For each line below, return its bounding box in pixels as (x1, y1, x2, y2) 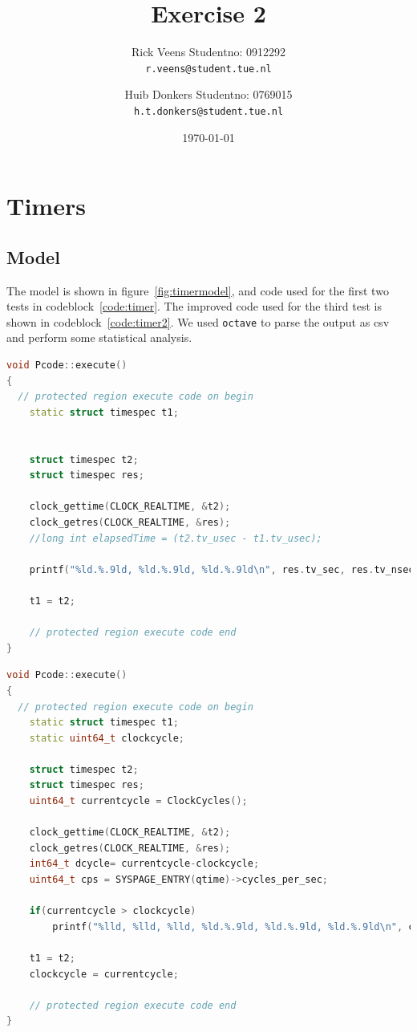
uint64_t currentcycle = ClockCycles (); (29, 795, 248, 807)
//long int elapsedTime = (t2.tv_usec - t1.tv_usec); (29, 532, 322, 544)
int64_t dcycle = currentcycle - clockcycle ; (29, 858, 260, 870)
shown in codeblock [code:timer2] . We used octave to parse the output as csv (6, 313, 390, 330)
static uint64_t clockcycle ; (29, 732, 184, 744)
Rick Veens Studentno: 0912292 (132, 43, 285, 60)
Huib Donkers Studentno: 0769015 (124, 86, 293, 103)
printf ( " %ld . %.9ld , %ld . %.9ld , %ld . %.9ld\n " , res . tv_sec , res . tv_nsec (29, 563, 415, 575)
